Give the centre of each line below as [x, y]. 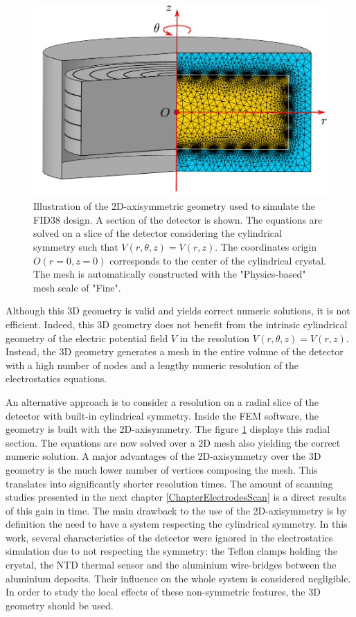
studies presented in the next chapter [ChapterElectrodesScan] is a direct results [176, 497]
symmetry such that [76, 247]
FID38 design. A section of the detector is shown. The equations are [178, 219]
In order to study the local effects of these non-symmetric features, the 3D [163, 592]
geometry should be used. [60, 605]
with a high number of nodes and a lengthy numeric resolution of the [152, 365]
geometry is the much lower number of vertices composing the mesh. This [162, 469]
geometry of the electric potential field [87, 338]
